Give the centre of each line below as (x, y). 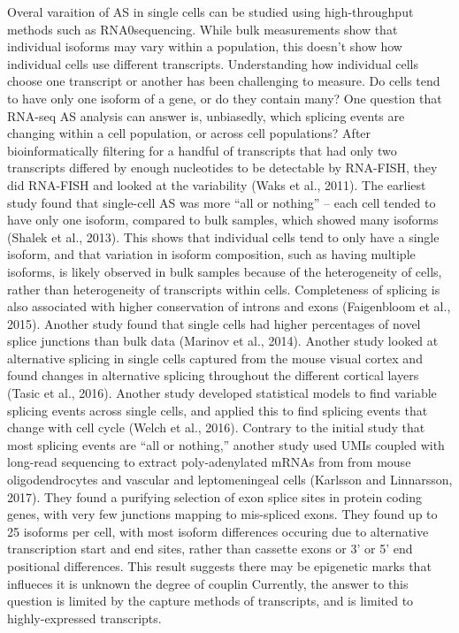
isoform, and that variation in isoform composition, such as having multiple (211, 254)
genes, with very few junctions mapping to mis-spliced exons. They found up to (222, 514)
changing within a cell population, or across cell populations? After (189, 133)
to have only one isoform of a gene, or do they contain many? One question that (225, 98)
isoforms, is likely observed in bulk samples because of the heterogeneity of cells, (225, 271)
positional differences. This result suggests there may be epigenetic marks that (219, 566)
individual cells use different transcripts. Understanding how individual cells (213, 63)
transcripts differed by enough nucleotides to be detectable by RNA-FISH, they (222, 168)
